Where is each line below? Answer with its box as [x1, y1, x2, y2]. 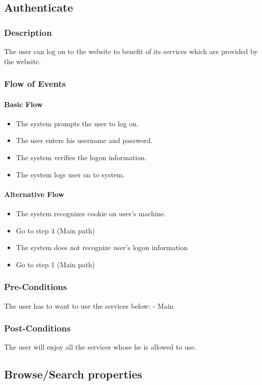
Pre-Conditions [4, 280, 67, 293]
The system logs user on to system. [16, 169, 125, 179]
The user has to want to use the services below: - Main [4, 300, 174, 311]
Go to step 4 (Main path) [16, 225, 95, 235]
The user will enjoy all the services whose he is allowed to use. [4, 342, 196, 352]
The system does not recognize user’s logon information [16, 242, 188, 253]
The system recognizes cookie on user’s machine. [16, 208, 166, 218]
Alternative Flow [4, 188, 65, 199]
